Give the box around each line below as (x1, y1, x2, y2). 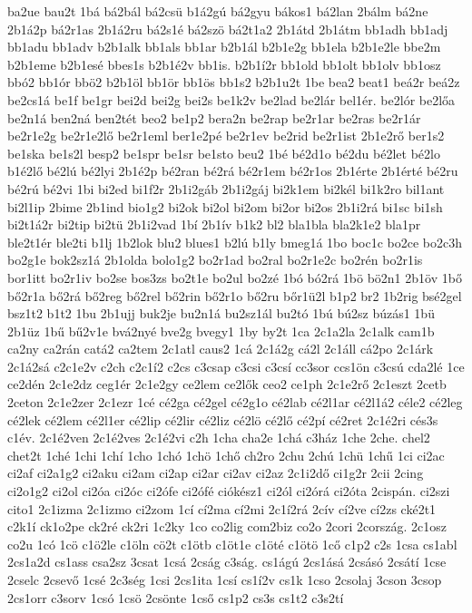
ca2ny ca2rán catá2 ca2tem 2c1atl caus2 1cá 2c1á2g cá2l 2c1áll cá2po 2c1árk (7, 339, 434, 358)
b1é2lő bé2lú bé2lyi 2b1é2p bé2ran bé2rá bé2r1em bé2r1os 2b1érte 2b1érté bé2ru (7, 161, 458, 180)
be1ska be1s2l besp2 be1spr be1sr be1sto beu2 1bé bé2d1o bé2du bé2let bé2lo (7, 143, 440, 162)
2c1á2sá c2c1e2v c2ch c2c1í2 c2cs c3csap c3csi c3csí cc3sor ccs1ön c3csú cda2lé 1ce (7, 356, 465, 375)
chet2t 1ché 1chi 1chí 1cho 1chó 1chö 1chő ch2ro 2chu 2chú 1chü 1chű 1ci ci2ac (7, 445, 445, 464)
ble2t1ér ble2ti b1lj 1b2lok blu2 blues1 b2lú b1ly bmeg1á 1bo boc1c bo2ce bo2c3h (7, 232, 463, 251)
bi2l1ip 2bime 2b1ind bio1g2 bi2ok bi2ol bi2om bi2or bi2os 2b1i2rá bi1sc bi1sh (7, 197, 443, 216)
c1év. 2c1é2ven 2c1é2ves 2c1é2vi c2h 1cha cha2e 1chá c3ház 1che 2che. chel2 (7, 428, 430, 447)
